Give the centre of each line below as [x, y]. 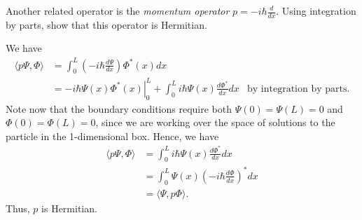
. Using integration [316, 11]
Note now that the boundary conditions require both [119, 108]
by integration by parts [297, 89]
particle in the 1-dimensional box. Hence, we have [112, 136]
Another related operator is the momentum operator [118, 11]
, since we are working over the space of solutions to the [215, 122]
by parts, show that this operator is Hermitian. [106, 24]
